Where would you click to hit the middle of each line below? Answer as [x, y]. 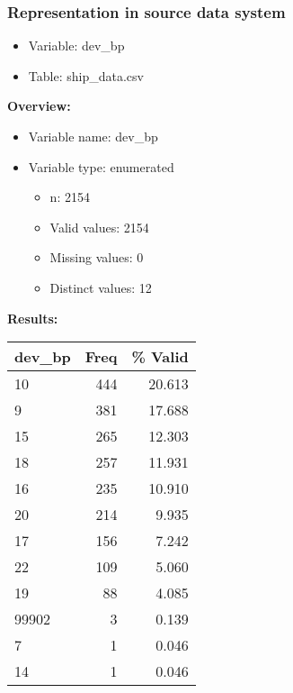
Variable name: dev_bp [93, 136]
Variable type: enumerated [101, 166]
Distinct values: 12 [101, 287]
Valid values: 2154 [99, 227]
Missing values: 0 [97, 257]
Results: [33, 318]
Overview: [39, 106]
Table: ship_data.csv [86, 75]
